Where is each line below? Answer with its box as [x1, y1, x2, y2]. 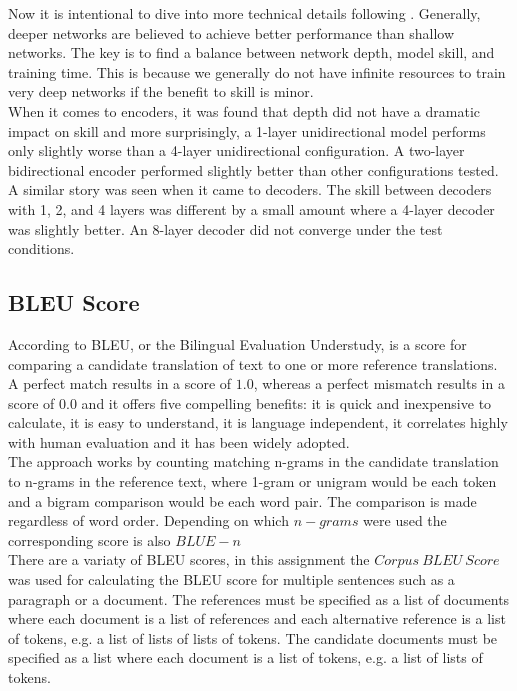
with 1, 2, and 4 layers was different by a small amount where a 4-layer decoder [8, 198, 495, 219]
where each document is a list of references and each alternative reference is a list [8, 608, 506, 629]
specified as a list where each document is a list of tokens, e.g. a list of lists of [8, 647, 483, 668]
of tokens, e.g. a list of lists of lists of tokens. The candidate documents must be [8, 627, 498, 648]
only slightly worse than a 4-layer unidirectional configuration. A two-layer [8, 140, 465, 161]
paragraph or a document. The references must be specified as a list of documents [8, 588, 510, 609]
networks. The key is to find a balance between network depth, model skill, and [8, 42, 495, 63]
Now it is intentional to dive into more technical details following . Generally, [8, 3, 481, 23]
